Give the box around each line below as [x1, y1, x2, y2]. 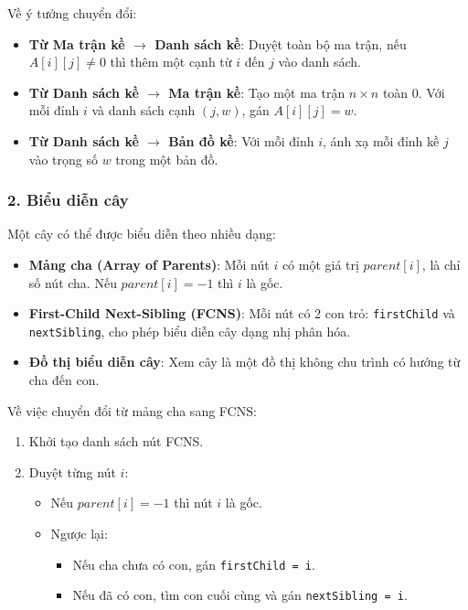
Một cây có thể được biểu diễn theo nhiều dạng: [7, 224, 277, 243]
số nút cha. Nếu [28, 273, 117, 292]
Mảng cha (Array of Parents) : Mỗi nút [28, 254, 270, 273]
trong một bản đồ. [115, 149, 218, 168]
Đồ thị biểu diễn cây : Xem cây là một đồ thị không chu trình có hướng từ [28, 352, 461, 371]
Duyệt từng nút [28, 462, 116, 481]
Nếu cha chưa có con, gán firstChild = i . [72, 554, 315, 573]
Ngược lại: [50, 524, 108, 543]
